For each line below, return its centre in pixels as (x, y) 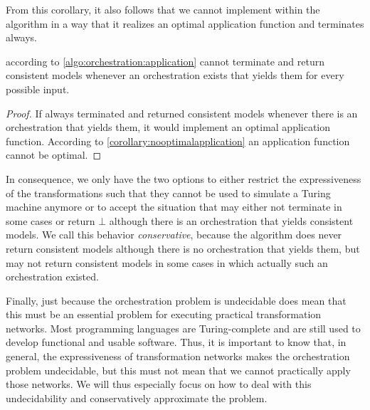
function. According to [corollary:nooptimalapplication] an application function (178, 141)
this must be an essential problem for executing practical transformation (164, 314)
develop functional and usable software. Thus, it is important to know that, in (176, 342)
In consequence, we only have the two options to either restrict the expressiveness (184, 178)
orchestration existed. (52, 277)
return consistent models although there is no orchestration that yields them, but (183, 248)
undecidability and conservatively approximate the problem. (137, 398)
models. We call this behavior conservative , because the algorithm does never (174, 235)
